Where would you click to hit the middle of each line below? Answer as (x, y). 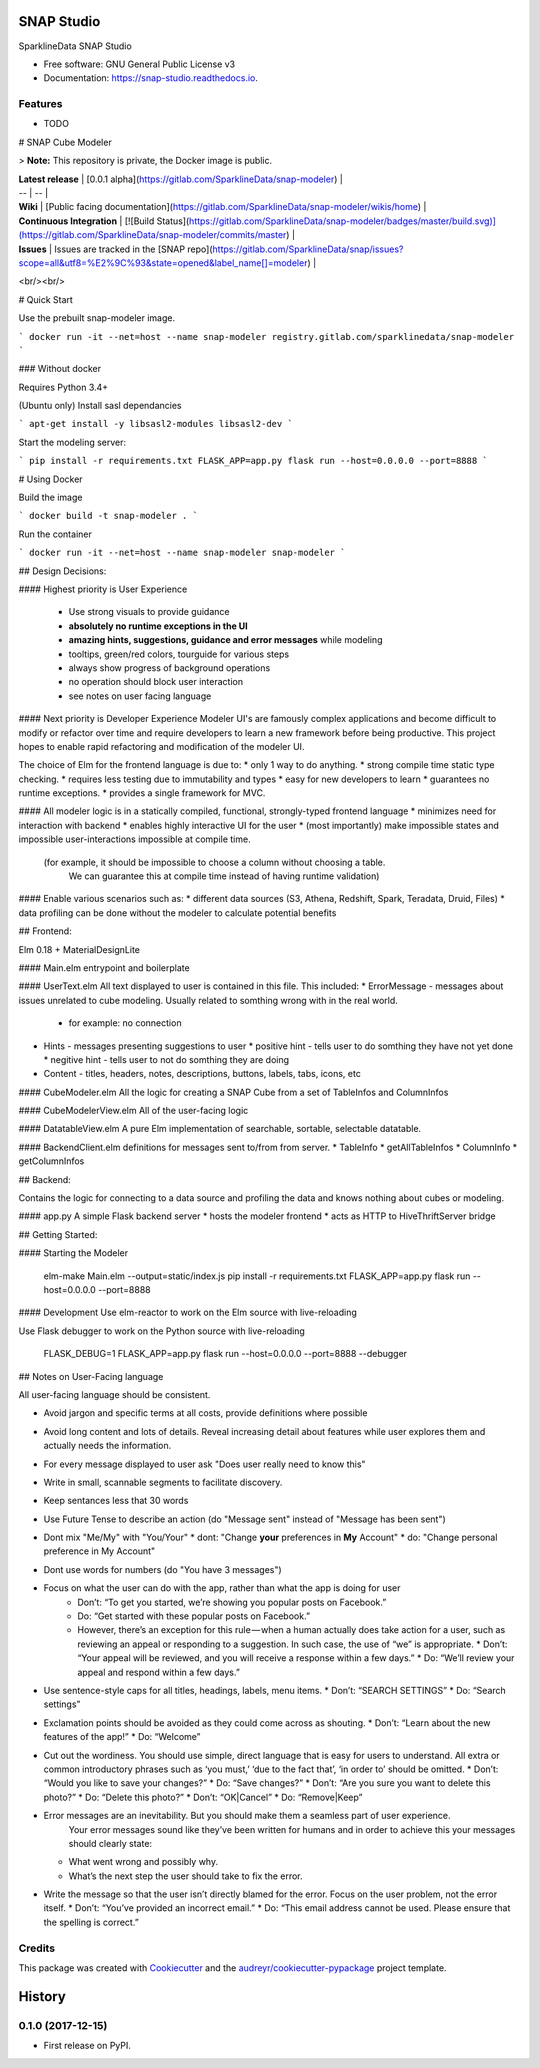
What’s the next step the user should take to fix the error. (186, 1876)
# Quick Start (46, 299)
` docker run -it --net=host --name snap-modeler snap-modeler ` (182, 553)
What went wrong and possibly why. (143, 1862)
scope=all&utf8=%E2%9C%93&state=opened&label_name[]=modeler (163, 262)
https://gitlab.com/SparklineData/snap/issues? (308, 249)
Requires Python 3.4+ (63, 387)
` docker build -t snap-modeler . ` (108, 516)
